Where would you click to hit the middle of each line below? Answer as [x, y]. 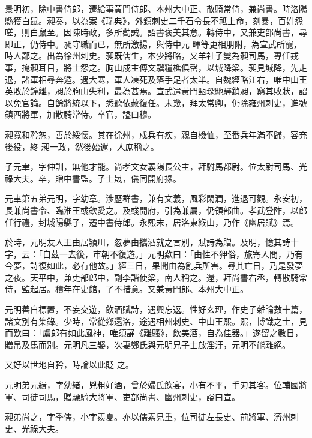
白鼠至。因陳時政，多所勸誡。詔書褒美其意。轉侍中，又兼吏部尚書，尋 [168, 32]
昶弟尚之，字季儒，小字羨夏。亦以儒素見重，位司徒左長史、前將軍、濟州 [148, 417]
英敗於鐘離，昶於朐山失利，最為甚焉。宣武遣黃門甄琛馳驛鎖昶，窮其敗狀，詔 [156, 91]
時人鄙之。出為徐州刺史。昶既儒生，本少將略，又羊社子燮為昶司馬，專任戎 [152, 55]
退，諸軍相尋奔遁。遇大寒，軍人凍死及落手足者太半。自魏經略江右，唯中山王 [156, 79]
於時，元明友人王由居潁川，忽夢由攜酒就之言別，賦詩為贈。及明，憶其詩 [148, 242]
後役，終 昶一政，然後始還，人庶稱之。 [82, 146]
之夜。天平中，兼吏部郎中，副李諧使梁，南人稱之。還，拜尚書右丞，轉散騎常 [156, 277]
